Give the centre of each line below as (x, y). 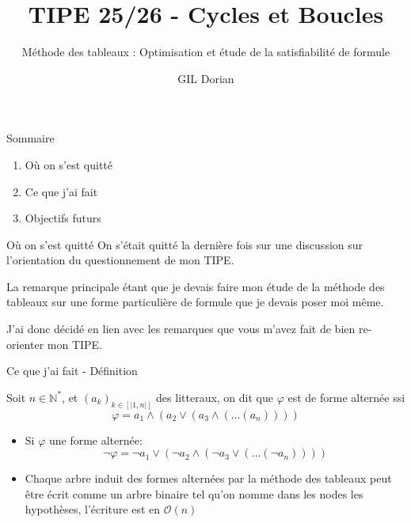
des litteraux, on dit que (215, 397)
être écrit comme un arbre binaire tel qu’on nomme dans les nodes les (194, 493)
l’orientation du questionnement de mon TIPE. (120, 260)
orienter (25, 344)
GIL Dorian (206, 78)
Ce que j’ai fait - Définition (72, 371)
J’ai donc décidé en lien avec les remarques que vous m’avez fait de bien (181, 329)
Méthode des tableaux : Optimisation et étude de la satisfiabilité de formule (206, 52)
